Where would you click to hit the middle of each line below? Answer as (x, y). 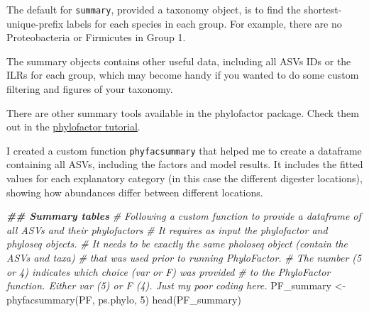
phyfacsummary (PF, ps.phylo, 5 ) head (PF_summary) (124, 299)
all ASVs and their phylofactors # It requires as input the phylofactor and (167, 229)
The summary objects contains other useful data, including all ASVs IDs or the (179, 61)
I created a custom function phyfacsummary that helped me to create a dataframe (184, 150)
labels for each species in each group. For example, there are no (204, 23)
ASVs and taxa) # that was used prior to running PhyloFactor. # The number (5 (184, 258)
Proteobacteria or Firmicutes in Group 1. (96, 37)
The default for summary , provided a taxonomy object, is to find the (154, 9)
